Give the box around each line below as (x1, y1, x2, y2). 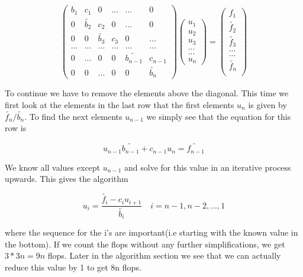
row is (5, 122, 27, 134)
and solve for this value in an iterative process (124, 161, 291, 173)
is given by (248, 99, 287, 110)
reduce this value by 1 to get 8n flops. (5, 260, 141, 273)
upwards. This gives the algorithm (5, 172, 128, 185)
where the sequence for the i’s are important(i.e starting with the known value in (5, 226, 298, 239)
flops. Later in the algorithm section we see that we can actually (47, 249, 281, 262)
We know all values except (5, 161, 101, 173)
